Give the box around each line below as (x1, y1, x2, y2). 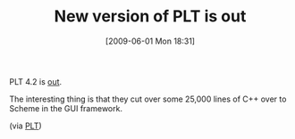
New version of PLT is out (54, 6, 247, 27)
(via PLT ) (9, 120, 42, 131)
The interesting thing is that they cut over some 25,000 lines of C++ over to (9, 94, 287, 104)
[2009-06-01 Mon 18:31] (105, 36, 195, 46)
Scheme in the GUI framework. (9, 102, 123, 113)
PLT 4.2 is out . (9, 76, 63, 86)
